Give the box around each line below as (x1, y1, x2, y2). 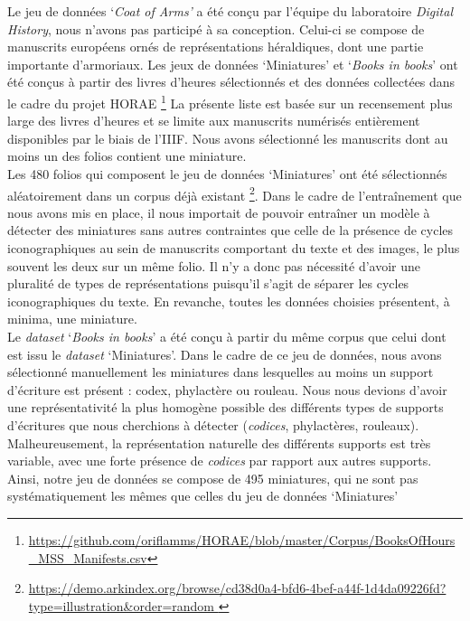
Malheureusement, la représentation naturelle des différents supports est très (7, 433, 431, 452)
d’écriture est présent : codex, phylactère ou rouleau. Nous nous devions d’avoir (7, 380, 447, 399)
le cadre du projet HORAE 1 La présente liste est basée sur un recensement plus (7, 90, 453, 112)
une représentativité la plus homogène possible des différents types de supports (7, 398, 444, 417)
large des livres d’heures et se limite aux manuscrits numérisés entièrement (7, 111, 420, 130)
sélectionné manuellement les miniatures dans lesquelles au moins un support (7, 362, 434, 381)
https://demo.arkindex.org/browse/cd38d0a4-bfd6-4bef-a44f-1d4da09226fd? (28, 579, 446, 597)
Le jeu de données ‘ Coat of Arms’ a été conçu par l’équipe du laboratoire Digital (7, 2, 453, 20)
